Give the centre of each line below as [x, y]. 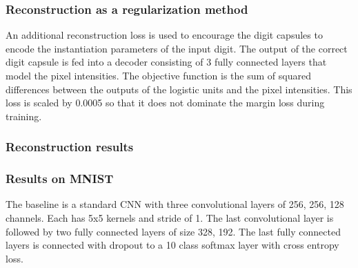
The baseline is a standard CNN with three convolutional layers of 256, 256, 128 [175, 204]
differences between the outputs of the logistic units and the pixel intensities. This [179, 89]
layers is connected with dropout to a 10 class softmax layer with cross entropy [172, 245]
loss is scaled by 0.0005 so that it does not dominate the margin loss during [165, 103]
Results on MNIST [60, 179]
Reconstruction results [70, 147]
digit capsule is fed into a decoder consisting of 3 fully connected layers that [166, 62]
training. [24, 116]
